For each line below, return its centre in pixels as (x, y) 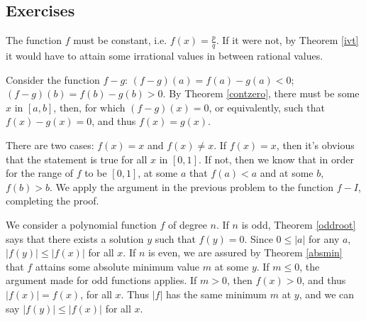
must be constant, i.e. (120, 40)
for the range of (39, 173)
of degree (188, 224)
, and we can (327, 294)
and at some (287, 173)
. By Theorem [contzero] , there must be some (261, 93)
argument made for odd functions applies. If (101, 280)
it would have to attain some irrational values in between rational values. (165, 56)
